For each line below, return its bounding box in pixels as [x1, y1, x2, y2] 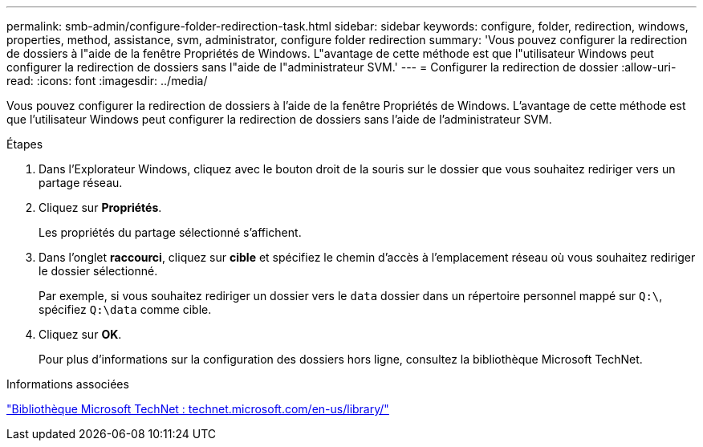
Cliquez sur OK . [39, 327, 122, 341]
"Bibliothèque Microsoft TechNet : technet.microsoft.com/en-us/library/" [6, 402, 389, 416]
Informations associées [6, 377, 129, 391]
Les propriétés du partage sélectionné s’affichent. [39, 226, 302, 239]
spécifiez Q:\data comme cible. [39, 303, 212, 316]
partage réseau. [39, 176, 123, 189]
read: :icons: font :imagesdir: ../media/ [6, 74, 208, 87]
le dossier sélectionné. [39, 264, 158, 278]
